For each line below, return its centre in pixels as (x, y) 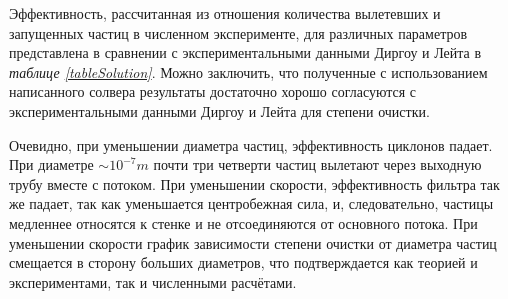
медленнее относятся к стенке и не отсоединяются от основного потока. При (243, 222)
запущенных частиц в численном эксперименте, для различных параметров (238, 32)
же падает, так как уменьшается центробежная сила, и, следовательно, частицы (251, 203)
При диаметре (51, 164)
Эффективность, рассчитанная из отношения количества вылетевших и (225, 13)
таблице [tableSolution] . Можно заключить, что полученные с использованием (248, 71)
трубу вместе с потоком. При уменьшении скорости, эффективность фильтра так (254, 183)
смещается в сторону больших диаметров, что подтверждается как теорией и (243, 262)
